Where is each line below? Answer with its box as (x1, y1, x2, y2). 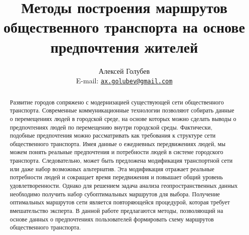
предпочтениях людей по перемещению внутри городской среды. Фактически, (10, 123, 212, 131)
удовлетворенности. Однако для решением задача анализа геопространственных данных (10, 181, 238, 190)
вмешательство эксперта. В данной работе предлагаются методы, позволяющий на (10, 206, 223, 215)
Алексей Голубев (99, 65, 150, 76)
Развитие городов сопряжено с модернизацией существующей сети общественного (10, 97, 224, 106)
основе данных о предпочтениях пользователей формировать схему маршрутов (10, 214, 214, 223)
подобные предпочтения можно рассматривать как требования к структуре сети (10, 131, 216, 140)
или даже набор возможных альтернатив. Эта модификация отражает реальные (10, 164, 214, 173)
